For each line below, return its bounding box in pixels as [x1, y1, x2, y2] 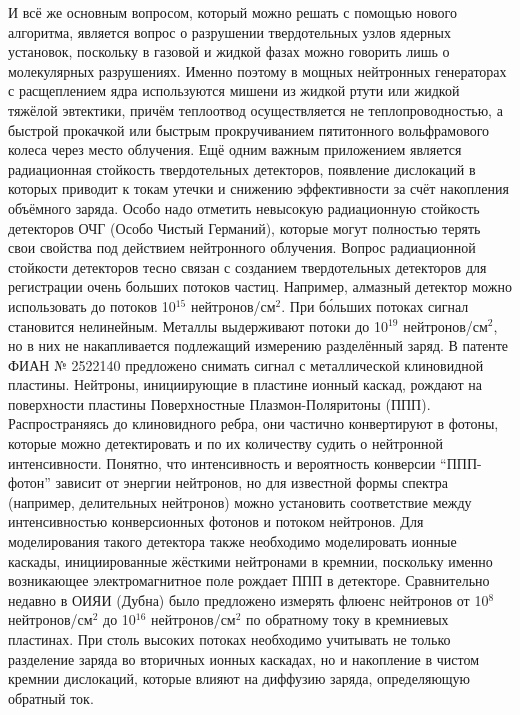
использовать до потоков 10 [8, 295, 176, 316]
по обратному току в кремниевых [246, 609, 449, 630]
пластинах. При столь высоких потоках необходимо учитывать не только [8, 629, 451, 649]
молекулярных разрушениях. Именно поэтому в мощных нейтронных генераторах [8, 60, 507, 81]
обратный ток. [8, 687, 94, 708]
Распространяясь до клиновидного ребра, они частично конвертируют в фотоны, [8, 413, 499, 434]
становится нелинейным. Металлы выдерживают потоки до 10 [8, 315, 388, 336]
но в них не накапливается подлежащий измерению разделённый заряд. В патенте [8, 335, 509, 356]
